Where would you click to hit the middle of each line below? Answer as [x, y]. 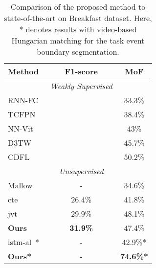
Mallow [20, 185]
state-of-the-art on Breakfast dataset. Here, [78, 18]
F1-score [81, 71]
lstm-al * [24, 242]
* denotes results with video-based [78, 29]
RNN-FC [23, 100]
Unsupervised [81, 171]
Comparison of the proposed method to [78, 7]
